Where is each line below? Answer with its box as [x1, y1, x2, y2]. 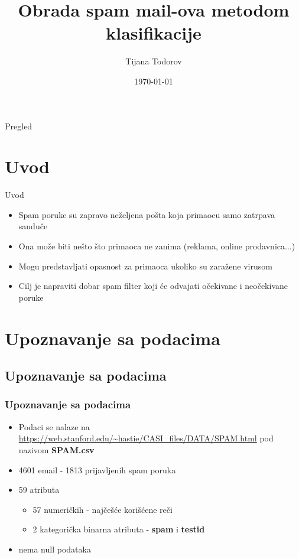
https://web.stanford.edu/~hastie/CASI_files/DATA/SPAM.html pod [18, 432, 274, 444]
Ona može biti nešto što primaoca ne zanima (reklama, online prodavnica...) [18, 240, 295, 252]
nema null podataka [18, 542, 91, 555]
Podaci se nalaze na [18, 420, 90, 433]
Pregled [5, 119, 32, 132]
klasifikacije [106, 21, 201, 45]
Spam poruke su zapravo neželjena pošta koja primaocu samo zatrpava [18, 208, 275, 220]
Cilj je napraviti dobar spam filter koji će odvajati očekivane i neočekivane [18, 279, 288, 292]
